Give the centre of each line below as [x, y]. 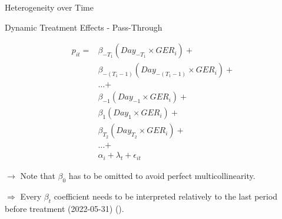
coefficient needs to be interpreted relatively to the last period [166, 196]
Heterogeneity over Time [49, 7]
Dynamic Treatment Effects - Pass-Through [84, 27]
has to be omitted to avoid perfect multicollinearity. [162, 176]
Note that [38, 176]
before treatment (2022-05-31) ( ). [64, 208]
